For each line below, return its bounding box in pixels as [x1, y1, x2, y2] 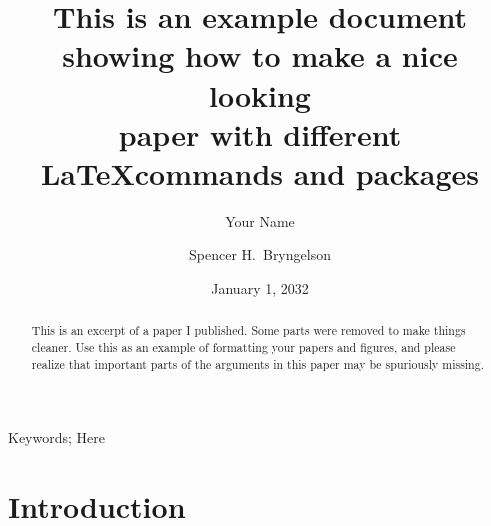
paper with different [118, 113, 402, 154]
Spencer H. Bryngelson [189, 244, 331, 265]
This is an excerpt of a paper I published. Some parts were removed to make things [31, 322, 466, 339]
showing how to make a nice [62, 35, 458, 76]
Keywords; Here [8, 427, 105, 448]
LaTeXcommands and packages [40, 152, 480, 193]
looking [209, 74, 311, 115]
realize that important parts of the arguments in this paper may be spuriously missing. [31, 355, 484, 372]
